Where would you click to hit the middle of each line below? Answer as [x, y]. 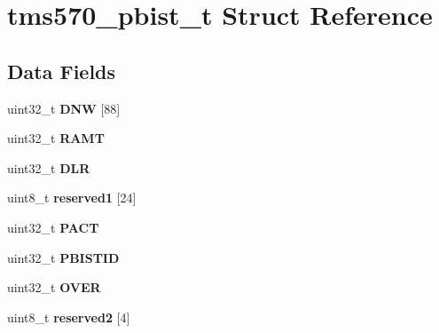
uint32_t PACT [53, 227]
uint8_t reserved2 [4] [69, 317]
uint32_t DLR [49, 167]
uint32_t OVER [54, 287]
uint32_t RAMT [56, 138]
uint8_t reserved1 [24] [72, 198]
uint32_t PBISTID [63, 257]
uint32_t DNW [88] [64, 108]
